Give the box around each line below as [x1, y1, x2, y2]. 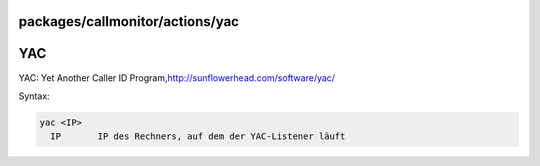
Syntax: [18, 90, 50, 102]
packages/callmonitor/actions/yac [18, 13, 240, 30]
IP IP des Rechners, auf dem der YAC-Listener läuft [50, 131, 346, 142]
